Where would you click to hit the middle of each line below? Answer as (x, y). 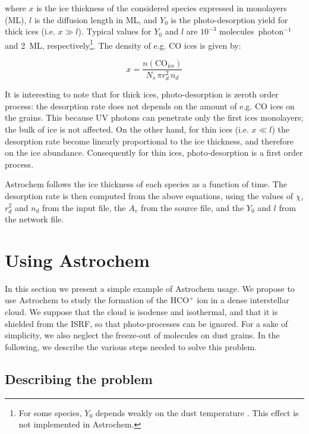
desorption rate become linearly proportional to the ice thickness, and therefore (149, 141)
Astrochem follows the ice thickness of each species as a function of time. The (146, 184)
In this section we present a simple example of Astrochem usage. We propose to (150, 288)
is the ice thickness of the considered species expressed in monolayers (162, 8)
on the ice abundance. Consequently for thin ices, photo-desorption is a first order (154, 152)
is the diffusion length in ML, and (96, 19)
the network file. (34, 219)
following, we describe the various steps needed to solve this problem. (131, 346)
